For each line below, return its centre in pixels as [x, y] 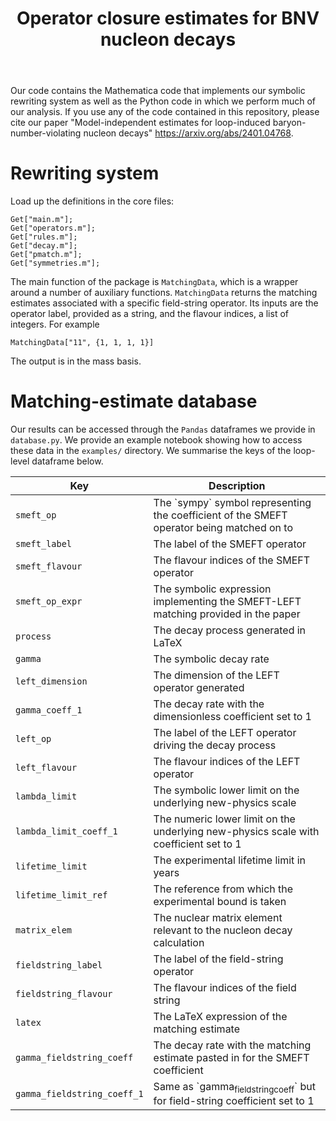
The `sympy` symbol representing [232, 503]
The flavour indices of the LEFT [227, 762]
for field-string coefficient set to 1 [234, 1101]
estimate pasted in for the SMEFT [231, 1058]
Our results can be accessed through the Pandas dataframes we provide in [163, 429]
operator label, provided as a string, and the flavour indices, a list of [149, 314]
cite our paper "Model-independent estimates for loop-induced [140, 123]
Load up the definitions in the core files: [92, 201]
